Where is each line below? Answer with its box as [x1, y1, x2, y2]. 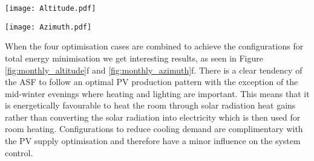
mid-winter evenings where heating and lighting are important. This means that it [5, 87, 310, 99]
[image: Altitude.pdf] [5, 4, 96, 13]
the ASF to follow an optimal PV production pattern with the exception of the [5, 75, 298, 88]
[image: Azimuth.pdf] [5, 22, 92, 31]
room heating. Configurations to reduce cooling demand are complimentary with [5, 122, 303, 135]
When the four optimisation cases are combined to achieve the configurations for [5, 40, 304, 52]
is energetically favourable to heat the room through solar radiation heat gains [5, 99, 296, 112]
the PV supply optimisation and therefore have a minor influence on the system [5, 134, 301, 147]
